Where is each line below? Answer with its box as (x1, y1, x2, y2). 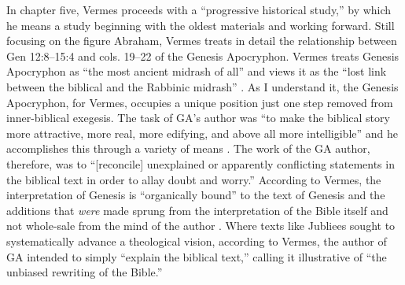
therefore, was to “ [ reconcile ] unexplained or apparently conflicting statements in (6, 155, 395, 172)
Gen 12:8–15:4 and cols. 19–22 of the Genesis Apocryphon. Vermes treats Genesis (6, 47, 399, 64)
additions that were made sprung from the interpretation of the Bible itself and (6, 202, 388, 218)
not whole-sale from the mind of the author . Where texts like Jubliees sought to (6, 217, 396, 234)
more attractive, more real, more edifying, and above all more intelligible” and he (6, 124, 399, 141)
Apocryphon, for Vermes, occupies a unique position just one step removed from (6, 94, 393, 110)
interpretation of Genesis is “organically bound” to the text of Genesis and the (6, 187, 385, 203)
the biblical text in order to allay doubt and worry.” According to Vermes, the (6, 171, 381, 187)
